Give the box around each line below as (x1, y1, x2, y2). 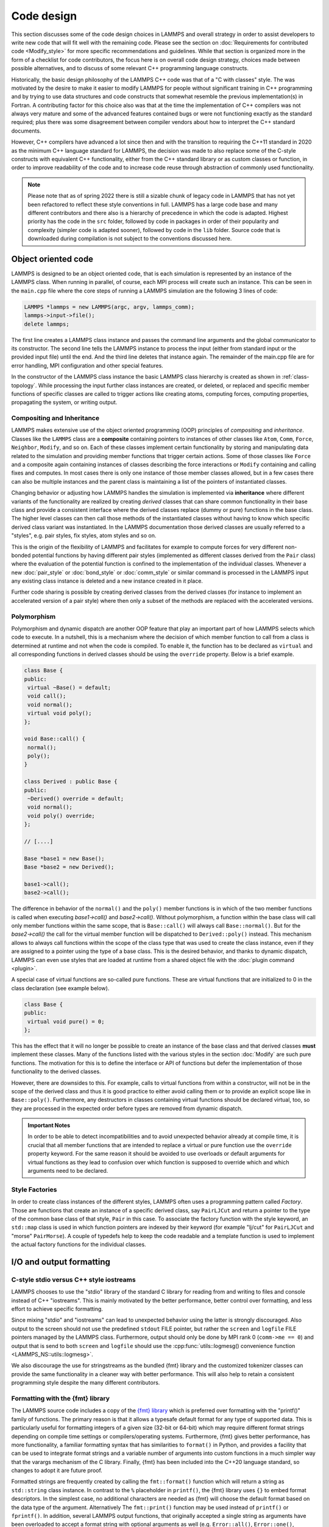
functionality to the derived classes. (11, 1068, 101, 1075)
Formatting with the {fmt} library (11, 1394, 110, 1402)
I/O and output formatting (11, 1256, 111, 1267)
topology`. (11, 382, 37, 389)
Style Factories (11, 1185, 57, 1194)
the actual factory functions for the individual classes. (11, 1241, 146, 1248)
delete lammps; (24, 321, 69, 327)
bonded (11, 552, 31, 559)
